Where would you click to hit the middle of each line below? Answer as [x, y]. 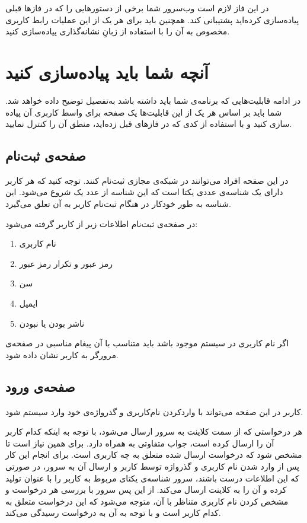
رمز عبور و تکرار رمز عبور [66, 263]
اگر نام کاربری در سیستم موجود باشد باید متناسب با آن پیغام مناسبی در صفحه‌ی [147, 343]
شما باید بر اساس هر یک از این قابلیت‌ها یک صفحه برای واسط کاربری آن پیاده [144, 112]
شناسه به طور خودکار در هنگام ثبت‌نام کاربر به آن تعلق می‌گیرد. [118, 204]
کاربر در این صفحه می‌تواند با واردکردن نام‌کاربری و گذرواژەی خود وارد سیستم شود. [154, 411]
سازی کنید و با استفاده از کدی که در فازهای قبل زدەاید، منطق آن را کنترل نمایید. [149, 124]
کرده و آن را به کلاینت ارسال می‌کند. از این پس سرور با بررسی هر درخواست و [146, 489]
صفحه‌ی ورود [40, 386]
